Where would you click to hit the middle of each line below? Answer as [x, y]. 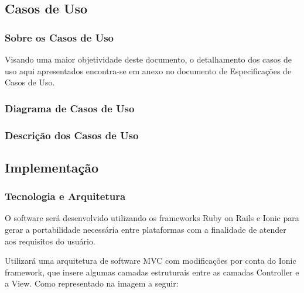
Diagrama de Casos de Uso [70, 108]
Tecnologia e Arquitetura [65, 196]
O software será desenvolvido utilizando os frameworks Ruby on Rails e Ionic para [152, 218]
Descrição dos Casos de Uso [72, 135]
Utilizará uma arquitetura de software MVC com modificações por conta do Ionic [151, 261]
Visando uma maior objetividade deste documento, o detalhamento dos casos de [148, 59]
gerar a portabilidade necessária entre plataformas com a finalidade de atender [146, 230]
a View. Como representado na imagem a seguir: [92, 283]
